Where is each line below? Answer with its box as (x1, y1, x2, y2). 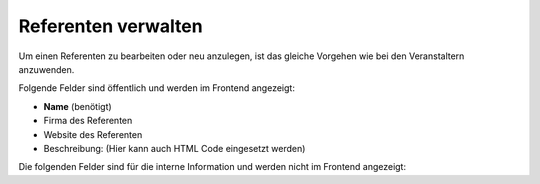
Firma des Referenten (43, 115, 133, 127)
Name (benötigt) (43, 100, 112, 112)
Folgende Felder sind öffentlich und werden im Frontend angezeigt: (18, 82, 295, 94)
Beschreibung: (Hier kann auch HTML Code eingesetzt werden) (43, 142, 306, 154)
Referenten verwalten (18, 15, 204, 37)
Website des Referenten (43, 128, 143, 140)
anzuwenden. (18, 63, 75, 75)
